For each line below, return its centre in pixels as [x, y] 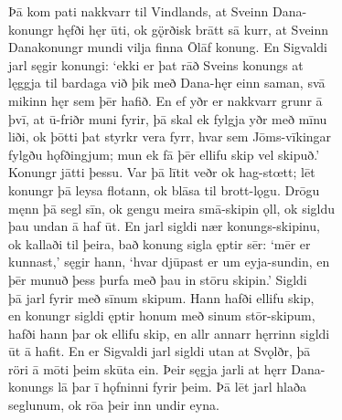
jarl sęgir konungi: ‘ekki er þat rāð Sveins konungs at [156, 64]
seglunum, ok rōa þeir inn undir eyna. [114, 405]
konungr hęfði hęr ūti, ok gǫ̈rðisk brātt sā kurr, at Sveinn [169, 29]
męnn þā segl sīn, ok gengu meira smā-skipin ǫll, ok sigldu [172, 208]
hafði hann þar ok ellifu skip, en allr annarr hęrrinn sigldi [169, 333]
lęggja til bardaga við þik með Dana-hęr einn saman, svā [167, 83]
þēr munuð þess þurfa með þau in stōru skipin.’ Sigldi [158, 279]
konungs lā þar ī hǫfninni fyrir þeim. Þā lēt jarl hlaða [157, 387]
